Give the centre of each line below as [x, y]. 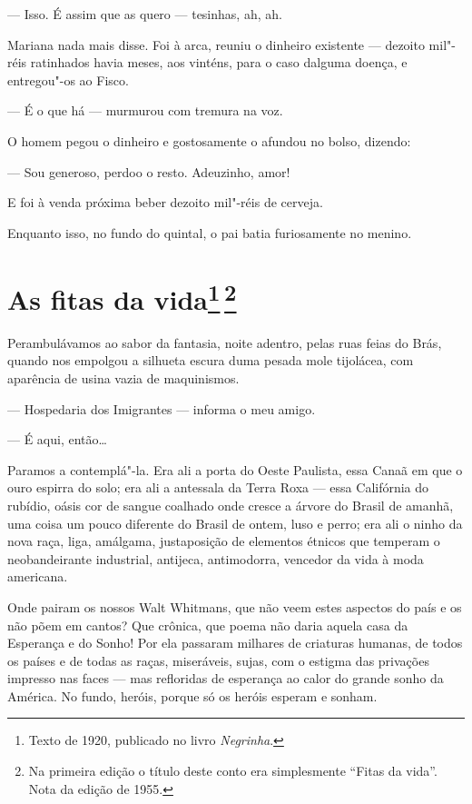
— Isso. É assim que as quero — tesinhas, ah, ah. [145, 14]
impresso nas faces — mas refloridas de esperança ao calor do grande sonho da [226, 678]
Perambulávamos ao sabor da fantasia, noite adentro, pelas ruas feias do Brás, [225, 342]
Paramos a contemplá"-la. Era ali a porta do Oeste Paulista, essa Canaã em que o [235, 469]
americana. [38, 576]
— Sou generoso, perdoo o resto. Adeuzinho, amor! [149, 171]
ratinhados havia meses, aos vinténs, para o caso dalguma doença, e [219, 62]
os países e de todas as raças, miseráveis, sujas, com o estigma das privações [218, 660]
